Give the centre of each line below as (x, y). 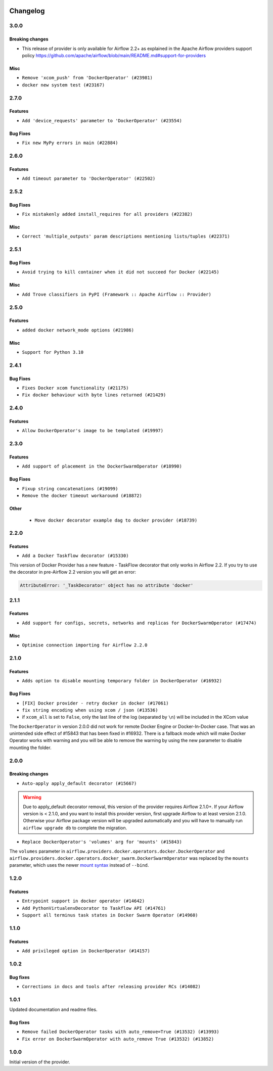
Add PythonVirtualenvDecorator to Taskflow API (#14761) (94, 908)
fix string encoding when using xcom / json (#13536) (90, 710)
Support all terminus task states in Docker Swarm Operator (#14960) (110, 915)
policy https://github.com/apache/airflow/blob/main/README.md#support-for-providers (114, 55)
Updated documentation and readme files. (53, 1010)
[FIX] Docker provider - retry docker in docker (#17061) (95, 703)
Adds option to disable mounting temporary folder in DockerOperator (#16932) (122, 681)
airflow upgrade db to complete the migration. (75, 828)
